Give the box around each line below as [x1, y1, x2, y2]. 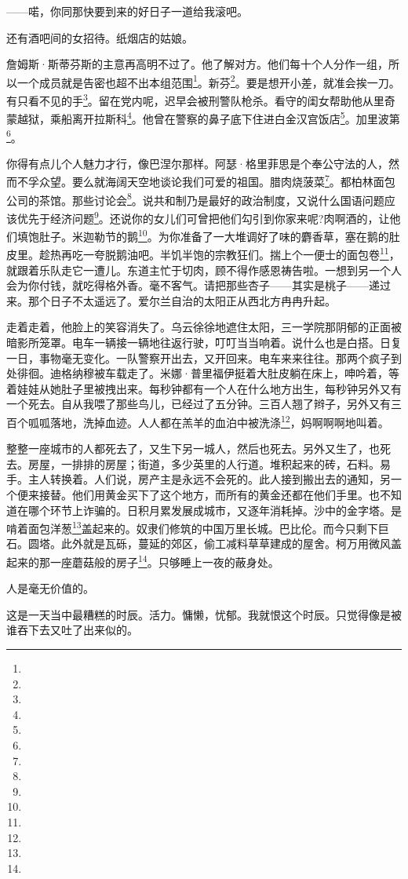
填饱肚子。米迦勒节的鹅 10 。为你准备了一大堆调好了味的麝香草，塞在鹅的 [16, 226, 389, 244]
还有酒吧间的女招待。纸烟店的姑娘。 [6, 29, 193, 46]
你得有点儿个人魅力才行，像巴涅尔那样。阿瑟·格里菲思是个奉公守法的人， [6, 155, 388, 171]
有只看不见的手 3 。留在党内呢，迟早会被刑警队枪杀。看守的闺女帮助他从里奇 [6, 90, 395, 108]
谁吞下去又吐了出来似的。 [6, 622, 138, 638]
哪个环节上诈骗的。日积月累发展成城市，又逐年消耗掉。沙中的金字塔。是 [27, 502, 402, 518]
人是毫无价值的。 [6, 580, 94, 596]
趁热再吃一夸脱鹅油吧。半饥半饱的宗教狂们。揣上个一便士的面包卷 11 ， [38, 244, 400, 263]
